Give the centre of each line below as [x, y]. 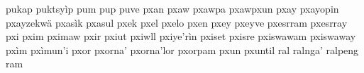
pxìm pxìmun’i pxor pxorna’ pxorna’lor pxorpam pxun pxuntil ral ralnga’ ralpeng [182, 49]
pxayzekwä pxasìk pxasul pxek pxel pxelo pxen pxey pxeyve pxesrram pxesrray [177, 22]
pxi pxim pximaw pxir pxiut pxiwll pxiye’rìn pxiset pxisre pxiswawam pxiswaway [181, 36]
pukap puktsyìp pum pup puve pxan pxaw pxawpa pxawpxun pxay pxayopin [172, 8]
